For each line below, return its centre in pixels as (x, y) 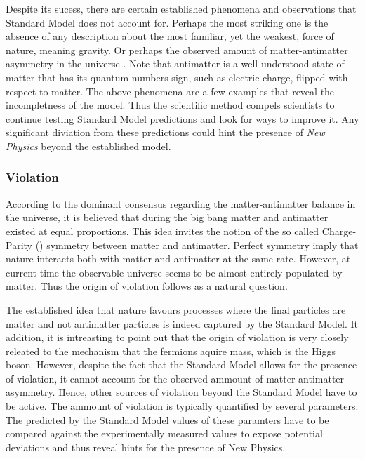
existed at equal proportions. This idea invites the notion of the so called (162, 231)
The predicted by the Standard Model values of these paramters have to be (167, 419)
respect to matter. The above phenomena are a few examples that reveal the (170, 91)
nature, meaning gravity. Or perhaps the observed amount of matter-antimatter (177, 49)
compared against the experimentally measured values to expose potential (164, 433)
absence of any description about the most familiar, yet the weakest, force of (170, 36)
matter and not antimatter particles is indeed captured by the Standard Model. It (182, 323)
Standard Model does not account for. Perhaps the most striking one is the (167, 22)
